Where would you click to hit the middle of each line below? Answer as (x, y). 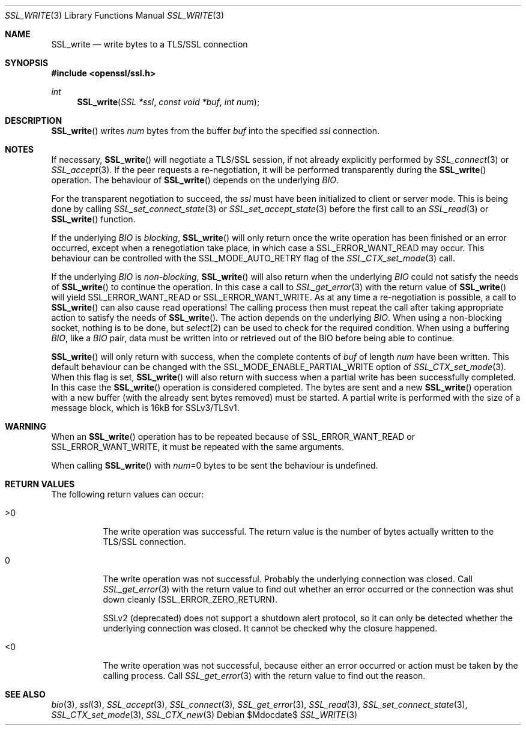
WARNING (26, 426)
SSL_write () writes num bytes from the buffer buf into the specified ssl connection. (215, 131)
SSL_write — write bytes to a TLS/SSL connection (150, 44)
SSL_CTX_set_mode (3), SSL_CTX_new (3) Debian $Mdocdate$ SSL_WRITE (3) (204, 715)
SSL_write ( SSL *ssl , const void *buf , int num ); (168, 102)
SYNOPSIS (27, 63)
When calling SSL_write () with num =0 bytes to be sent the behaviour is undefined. (215, 465)
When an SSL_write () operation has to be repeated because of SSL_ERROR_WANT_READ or (233, 436)
